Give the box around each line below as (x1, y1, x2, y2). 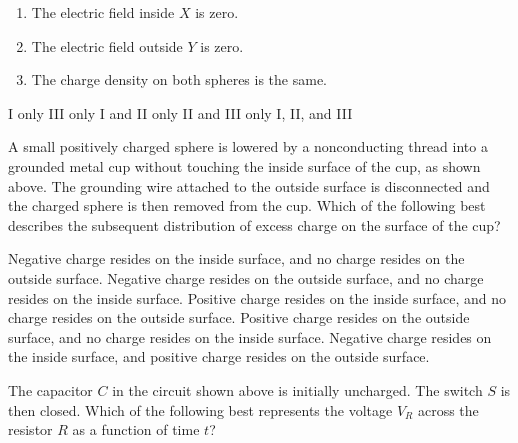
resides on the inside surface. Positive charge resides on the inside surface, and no (8, 287, 507, 308)
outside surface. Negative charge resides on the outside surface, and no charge (8, 267, 484, 288)
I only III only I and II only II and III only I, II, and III (8, 102, 353, 123)
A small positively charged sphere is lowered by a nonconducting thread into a (8, 136, 488, 157)
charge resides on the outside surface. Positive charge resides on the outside (8, 307, 470, 328)
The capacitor (8, 379, 93, 400)
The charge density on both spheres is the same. (31, 69, 327, 90)
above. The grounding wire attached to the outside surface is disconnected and (8, 175, 490, 196)
